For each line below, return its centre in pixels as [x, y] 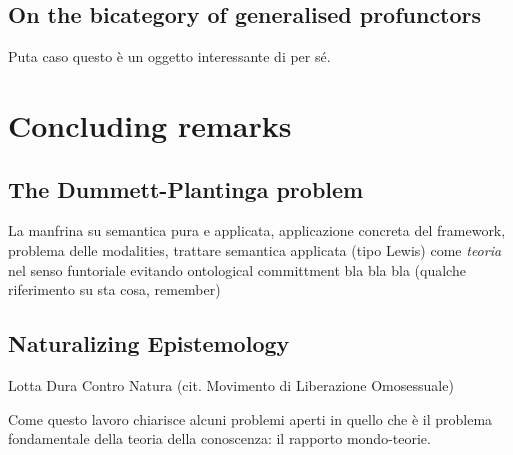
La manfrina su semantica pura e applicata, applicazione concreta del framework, [257, 230]
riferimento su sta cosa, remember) [114, 289]
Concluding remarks [150, 124]
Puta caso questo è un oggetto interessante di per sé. [169, 56]
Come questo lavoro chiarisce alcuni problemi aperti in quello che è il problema [250, 418]
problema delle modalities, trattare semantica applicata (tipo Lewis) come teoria [255, 249]
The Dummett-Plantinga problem [186, 188]
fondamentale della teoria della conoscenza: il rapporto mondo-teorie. [219, 438]
